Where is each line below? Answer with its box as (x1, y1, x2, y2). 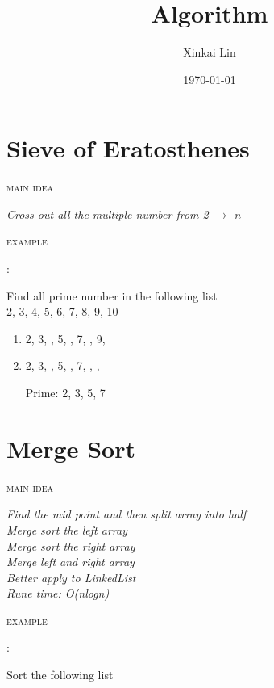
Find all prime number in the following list (6, 287, 218, 304)
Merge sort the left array (6, 521, 127, 538)
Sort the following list (6, 666, 114, 683)
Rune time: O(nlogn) (6, 585, 110, 602)
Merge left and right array (6, 553, 135, 570)
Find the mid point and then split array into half (6, 506, 247, 522)
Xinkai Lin (183, 44, 236, 61)
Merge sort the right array (6, 537, 135, 554)
